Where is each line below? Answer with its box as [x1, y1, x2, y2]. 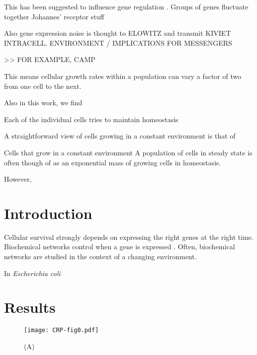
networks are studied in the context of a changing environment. [4, 251, 197, 262]
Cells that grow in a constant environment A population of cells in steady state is [4, 147, 253, 157]
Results [4, 297, 56, 317]
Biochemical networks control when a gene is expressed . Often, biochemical [4, 241, 235, 252]
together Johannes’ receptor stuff [4, 11, 104, 21]
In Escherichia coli [4, 268, 61, 278]
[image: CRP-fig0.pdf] [24, 327, 99, 334]
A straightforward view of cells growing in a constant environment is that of [4, 131, 236, 141]
